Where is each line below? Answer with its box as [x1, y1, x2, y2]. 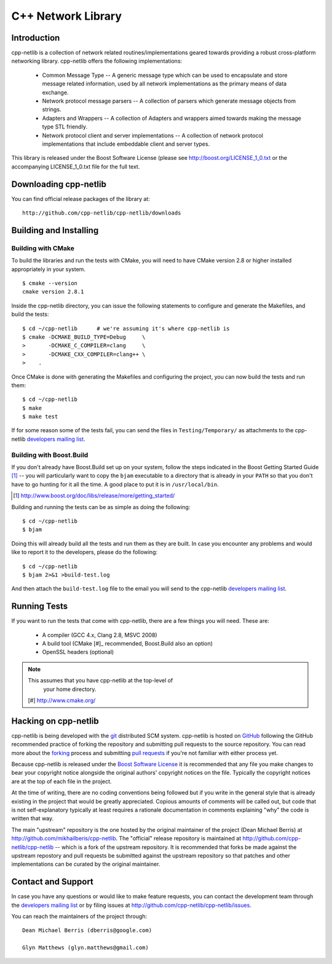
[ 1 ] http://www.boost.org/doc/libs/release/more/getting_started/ [13, 492, 175, 499]
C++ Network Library [11, 9, 122, 23]
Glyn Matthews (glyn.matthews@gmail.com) [22, 944, 149, 951]
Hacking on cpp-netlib [11, 716, 99, 726]
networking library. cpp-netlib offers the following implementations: [11, 57, 183, 65]
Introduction [11, 33, 60, 43]
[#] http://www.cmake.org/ [28, 697, 96, 704]
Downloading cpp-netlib [11, 179, 107, 189]
